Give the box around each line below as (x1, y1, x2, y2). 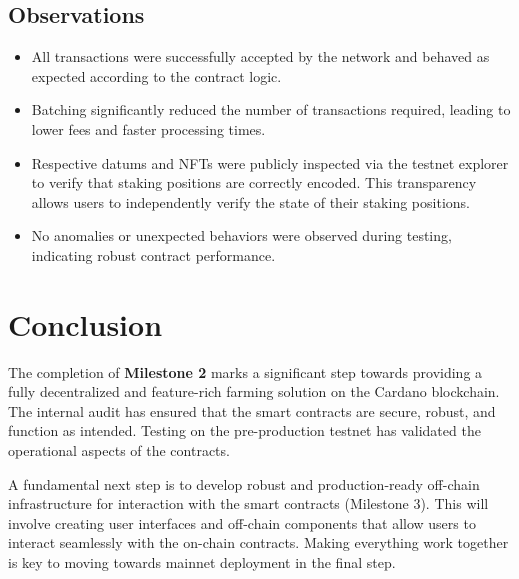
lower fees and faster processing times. (31, 118, 266, 139)
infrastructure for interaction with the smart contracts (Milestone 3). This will (8, 493, 489, 514)
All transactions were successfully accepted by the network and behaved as (31, 46, 490, 67)
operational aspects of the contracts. (8, 440, 230, 461)
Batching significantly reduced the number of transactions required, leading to (31, 99, 511, 120)
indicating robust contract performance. (31, 244, 276, 265)
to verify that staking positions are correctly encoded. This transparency (31, 172, 477, 193)
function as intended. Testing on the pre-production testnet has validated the (8, 420, 481, 441)
